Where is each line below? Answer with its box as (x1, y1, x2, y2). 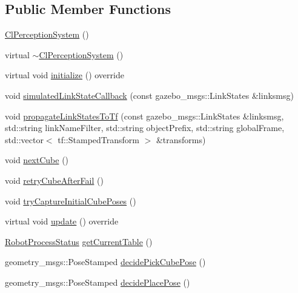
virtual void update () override (5, 215, 119, 227)
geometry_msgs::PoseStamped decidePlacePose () (5, 275, 190, 288)
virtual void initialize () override (5, 69, 124, 81)
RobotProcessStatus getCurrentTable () (5, 235, 153, 248)
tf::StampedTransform (58, 133, 139, 146)
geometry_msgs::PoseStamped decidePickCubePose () (5, 255, 206, 268)
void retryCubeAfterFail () (5, 173, 104, 186)
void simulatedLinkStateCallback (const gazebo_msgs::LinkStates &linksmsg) (5, 89, 294, 101)
